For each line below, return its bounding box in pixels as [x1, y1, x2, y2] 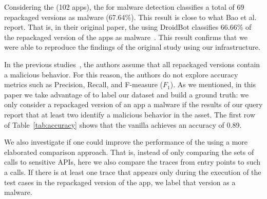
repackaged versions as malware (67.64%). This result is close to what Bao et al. [4, 11, 257, 22]
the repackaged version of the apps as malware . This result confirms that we [4, 31, 247, 42]
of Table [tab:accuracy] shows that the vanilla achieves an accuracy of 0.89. [4, 119, 242, 130]
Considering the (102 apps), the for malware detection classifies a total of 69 [4, 2, 244, 12]
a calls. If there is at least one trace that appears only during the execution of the [4, 166, 261, 177]
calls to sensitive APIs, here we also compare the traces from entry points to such [4, 156, 261, 167]
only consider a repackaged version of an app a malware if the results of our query [4, 99, 263, 110]
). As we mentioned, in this [170, 79, 256, 90]
